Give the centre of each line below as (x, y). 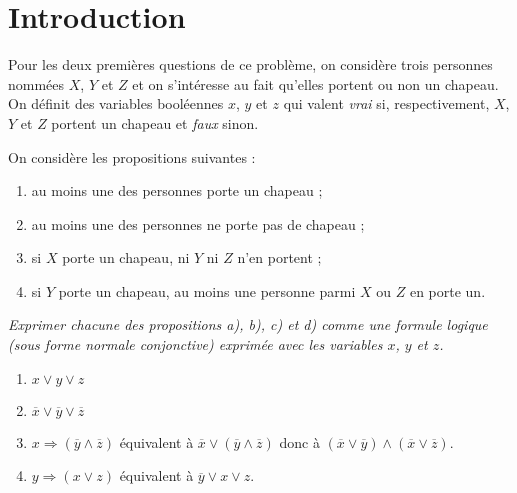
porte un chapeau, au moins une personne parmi (207, 290)
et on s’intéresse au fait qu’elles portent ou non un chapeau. (315, 83)
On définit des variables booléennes (116, 103)
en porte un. (447, 290)
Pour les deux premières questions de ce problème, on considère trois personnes (250, 64)
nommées (36, 83)
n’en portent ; (279, 257)
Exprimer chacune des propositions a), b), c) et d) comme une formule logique (248, 324)
